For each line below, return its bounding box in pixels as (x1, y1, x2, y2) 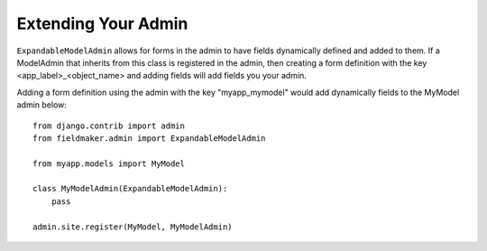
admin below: (16, 99, 68, 110)
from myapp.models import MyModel (32, 158, 185, 169)
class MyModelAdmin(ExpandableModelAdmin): (32, 183, 228, 194)
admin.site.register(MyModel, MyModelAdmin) (32, 221, 234, 232)
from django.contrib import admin (32, 120, 185, 131)
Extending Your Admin (16, 14, 188, 33)
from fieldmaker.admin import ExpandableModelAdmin (32, 133, 266, 144)
